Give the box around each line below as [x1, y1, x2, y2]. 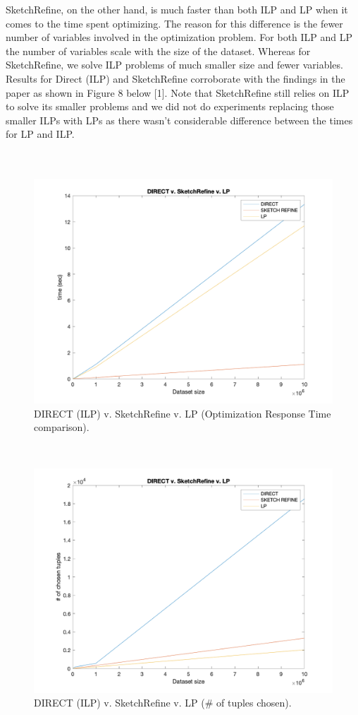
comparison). [34, 420, 89, 435]
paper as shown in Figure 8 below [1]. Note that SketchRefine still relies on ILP [6, 85, 350, 100]
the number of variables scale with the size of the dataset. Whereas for [6, 43, 311, 58]
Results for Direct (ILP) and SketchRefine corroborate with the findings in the [6, 71, 345, 85]
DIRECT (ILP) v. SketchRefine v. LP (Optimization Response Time [34, 406, 331, 420]
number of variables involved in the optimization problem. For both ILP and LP [6, 30, 353, 45]
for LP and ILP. [6, 126, 75, 141]
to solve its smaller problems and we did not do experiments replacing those [6, 99, 334, 114]
